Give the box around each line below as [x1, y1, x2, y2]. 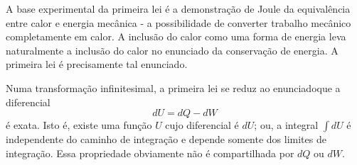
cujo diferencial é [165, 118, 239, 132]
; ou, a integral [254, 118, 319, 132]
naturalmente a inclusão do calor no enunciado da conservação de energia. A [6, 42, 339, 57]
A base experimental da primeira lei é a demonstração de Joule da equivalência [6, 1, 351, 16]
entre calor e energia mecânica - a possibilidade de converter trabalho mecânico [6, 15, 351, 30]
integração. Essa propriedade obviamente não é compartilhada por [6, 145, 294, 160]
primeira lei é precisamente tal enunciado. [6, 57, 188, 72]
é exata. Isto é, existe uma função [6, 118, 152, 132]
